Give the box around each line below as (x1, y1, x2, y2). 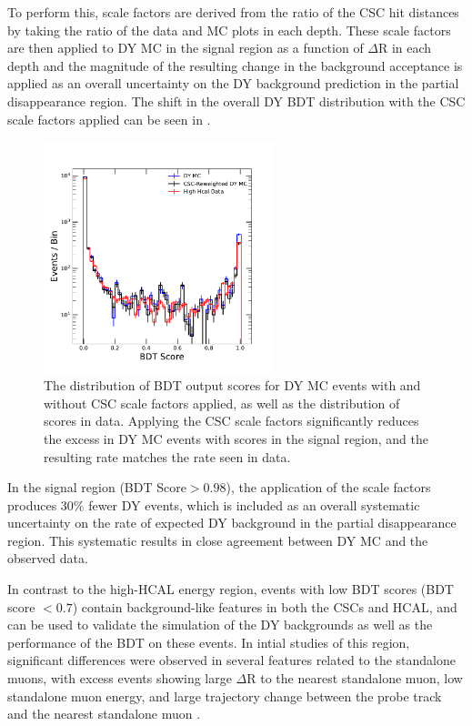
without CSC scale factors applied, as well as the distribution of (44, 393, 400, 412)
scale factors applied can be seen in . (7, 109, 211, 128)
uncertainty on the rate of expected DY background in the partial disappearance (7, 513, 457, 532)
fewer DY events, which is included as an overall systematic (88, 495, 420, 514)
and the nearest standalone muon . (7, 704, 201, 723)
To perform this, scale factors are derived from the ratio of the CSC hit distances (7, 3, 459, 21)
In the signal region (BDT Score (7, 478, 186, 497)
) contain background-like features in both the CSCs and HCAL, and (72, 597, 457, 616)
